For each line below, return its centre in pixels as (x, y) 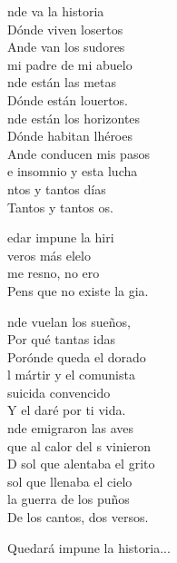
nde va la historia (56, 11)
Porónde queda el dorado (77, 356)
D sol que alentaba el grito (81, 464)
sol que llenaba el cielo (70, 481)
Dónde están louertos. (68, 99)
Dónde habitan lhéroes (70, 136)
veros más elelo (49, 255)
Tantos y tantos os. (60, 207)
